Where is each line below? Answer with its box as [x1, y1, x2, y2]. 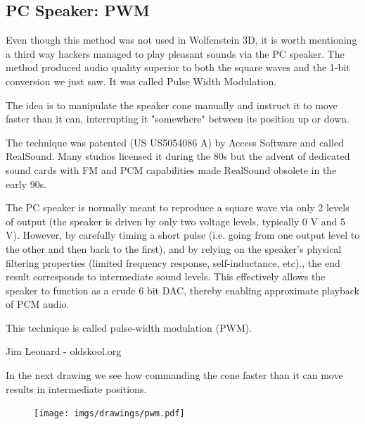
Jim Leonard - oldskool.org [6, 344, 122, 358]
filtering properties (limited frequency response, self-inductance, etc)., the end [6, 255, 340, 270]
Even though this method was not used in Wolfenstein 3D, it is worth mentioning [6, 32, 357, 47]
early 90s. [6, 176, 47, 191]
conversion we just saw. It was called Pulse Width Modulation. [6, 73, 277, 88]
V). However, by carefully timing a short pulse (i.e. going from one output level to [6, 227, 360, 242]
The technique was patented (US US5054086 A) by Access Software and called [6, 135, 344, 149]
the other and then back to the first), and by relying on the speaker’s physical [6, 241, 342, 256]
